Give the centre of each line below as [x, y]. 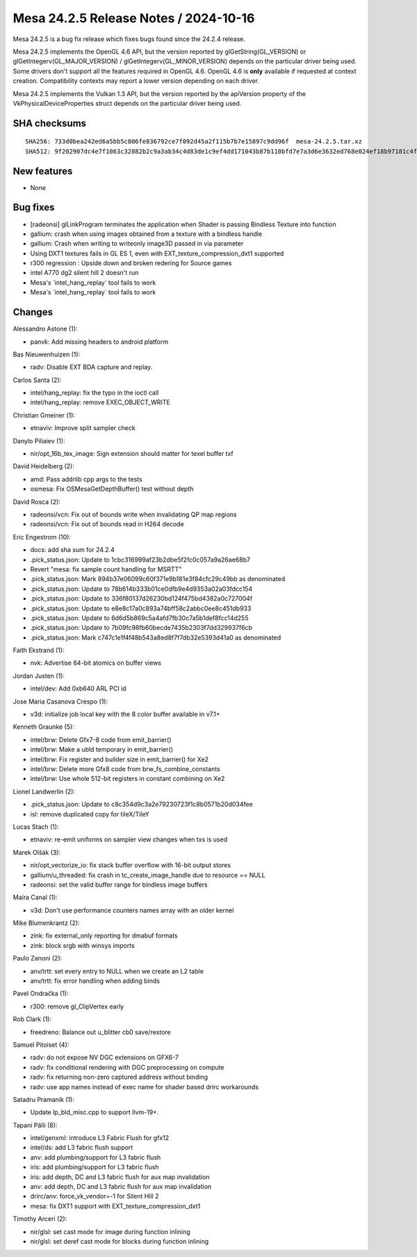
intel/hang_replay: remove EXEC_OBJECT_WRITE [100, 402]
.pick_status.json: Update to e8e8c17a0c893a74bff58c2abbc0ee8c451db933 [141, 608]
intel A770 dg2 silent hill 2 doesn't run [84, 273]
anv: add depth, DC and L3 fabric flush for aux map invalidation [121, 1187]
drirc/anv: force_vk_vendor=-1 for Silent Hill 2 [95, 1196]
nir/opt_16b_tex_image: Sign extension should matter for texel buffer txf [132, 454]
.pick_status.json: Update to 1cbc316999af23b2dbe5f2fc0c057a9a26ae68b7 [140, 560]
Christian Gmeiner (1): [44, 415]
